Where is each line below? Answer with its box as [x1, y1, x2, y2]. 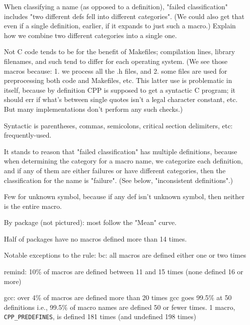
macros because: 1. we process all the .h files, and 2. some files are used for [4, 65, 228, 76]
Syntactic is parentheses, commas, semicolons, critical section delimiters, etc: [4, 120, 233, 130]
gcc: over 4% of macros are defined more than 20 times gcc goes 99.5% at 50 [4, 292, 232, 303]
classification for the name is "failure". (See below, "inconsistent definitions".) [4, 175, 233, 185]
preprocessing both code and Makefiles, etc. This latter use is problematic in [4, 75, 232, 85]
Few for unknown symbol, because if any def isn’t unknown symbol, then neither [4, 191, 245, 202]
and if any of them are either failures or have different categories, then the [4, 165, 226, 175]
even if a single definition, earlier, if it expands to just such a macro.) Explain [4, 20, 236, 31]
